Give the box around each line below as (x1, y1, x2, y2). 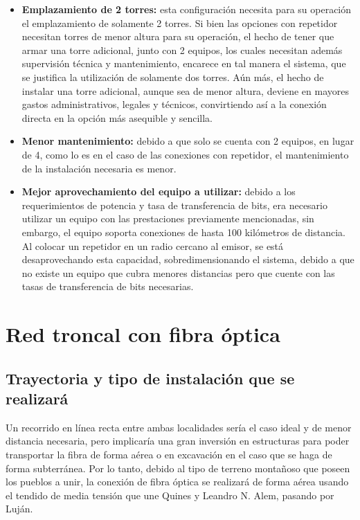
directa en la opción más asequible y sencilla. (21, 110, 213, 125)
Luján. (6, 501, 33, 516)
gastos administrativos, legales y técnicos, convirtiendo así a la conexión (21, 97, 327, 111)
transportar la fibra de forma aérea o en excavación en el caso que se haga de (6, 447, 332, 462)
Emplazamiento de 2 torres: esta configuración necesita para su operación (21, 2, 352, 16)
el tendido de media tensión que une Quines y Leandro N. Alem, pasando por (6, 487, 334, 502)
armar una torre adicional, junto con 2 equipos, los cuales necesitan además (21, 42, 343, 57)
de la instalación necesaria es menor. (21, 161, 177, 175)
